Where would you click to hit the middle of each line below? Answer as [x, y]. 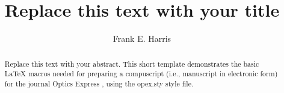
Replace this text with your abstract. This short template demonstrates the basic [132, 63]
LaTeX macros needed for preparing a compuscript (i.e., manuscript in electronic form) [141, 74]
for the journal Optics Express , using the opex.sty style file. [99, 83]
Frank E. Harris [142, 38]
